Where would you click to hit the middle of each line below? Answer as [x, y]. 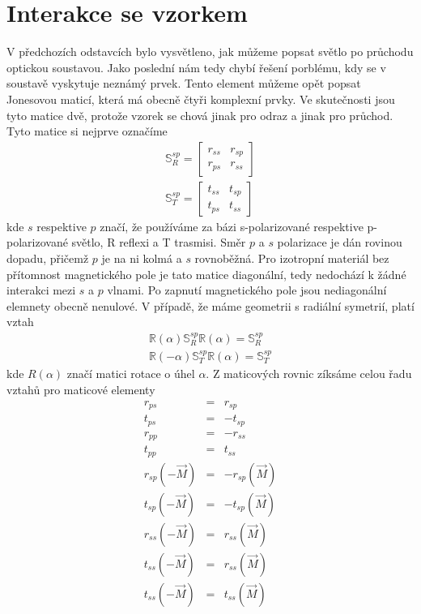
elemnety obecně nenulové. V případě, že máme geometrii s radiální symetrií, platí [210, 305]
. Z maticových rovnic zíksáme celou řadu [309, 374]
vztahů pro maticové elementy [81, 390]
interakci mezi [41, 290]
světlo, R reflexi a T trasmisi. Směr [159, 242]
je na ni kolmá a [142, 258]
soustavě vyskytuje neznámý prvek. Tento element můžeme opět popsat [184, 83]
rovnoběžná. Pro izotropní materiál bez [292, 258]
